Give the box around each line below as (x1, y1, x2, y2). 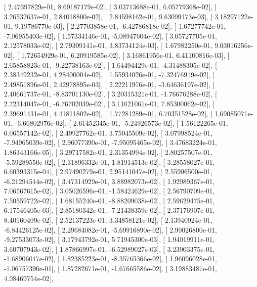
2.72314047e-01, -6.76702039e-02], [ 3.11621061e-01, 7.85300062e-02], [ (4, 98, 215, 108)
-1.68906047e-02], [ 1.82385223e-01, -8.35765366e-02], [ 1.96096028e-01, (4, 253, 217, 264)
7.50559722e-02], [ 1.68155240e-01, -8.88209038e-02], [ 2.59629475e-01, (4, 195, 215, 205)
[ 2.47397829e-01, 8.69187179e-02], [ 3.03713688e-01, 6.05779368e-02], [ (4, 1, 217, 11)
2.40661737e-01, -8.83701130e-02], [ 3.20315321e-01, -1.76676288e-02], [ (4, 89, 217, 99)
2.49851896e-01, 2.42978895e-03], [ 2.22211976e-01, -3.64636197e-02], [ (4, 79, 215, 89)
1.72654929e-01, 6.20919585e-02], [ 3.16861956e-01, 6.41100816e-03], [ (21, 49, 230, 60)
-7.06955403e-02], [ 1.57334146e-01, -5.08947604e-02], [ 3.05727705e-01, (4, 30, 217, 41)
